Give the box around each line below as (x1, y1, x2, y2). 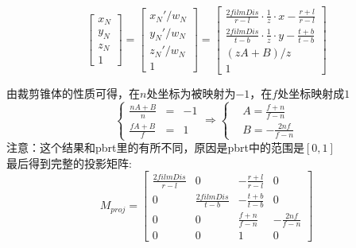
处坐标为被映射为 (146, 84, 236, 101)
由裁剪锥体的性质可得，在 (6, 84, 140, 101)
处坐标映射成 (277, 84, 345, 101)
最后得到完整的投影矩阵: (6, 154, 132, 171)
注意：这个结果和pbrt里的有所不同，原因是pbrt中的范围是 (6, 139, 305, 156)
